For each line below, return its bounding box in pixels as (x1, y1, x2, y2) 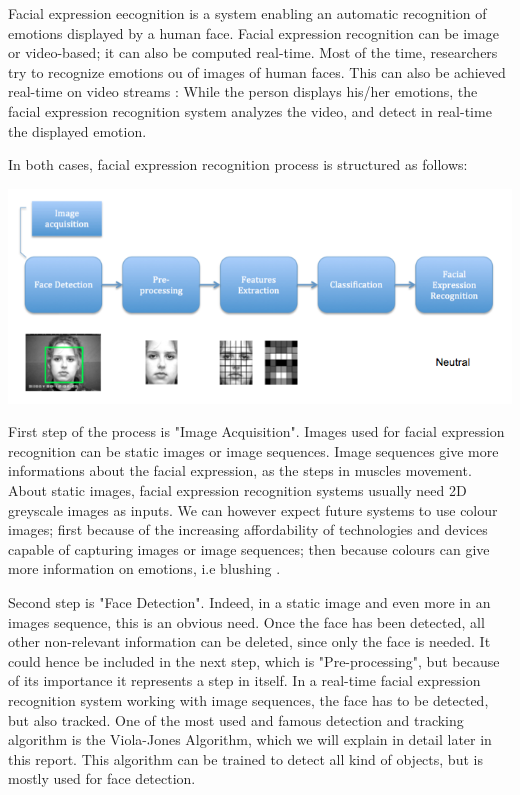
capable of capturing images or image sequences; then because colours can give (8, 538, 490, 559)
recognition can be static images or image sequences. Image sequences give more (8, 440, 499, 461)
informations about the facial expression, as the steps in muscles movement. (8, 460, 472, 481)
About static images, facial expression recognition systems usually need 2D (8, 480, 467, 501)
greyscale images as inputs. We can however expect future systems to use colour (8, 499, 498, 520)
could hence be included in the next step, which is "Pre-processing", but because (8, 650, 500, 671)
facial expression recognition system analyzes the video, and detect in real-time (8, 100, 492, 121)
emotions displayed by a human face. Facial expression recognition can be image (8, 22, 499, 43)
